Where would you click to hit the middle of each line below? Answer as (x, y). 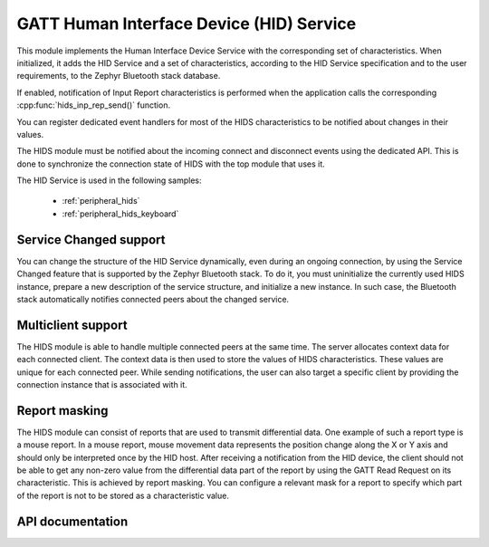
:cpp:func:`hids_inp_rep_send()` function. (94, 105)
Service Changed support (91, 240)
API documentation (72, 521)
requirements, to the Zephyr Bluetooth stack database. (119, 76)
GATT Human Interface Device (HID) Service (187, 24)
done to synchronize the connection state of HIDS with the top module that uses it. (171, 164)
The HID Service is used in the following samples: (110, 180)
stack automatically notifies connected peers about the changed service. (153, 299)
